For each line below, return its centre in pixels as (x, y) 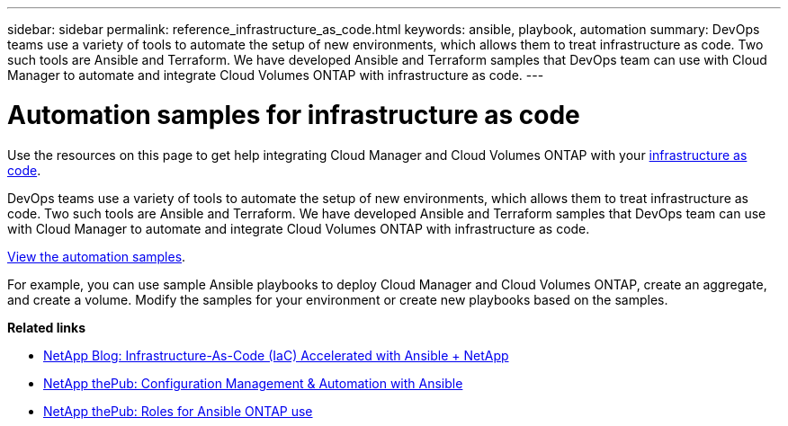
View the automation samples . (97, 256)
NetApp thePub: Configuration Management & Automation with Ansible (253, 383)
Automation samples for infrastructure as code (294, 115)
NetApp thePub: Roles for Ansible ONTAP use (178, 411)
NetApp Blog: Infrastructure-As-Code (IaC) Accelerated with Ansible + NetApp (276, 355)
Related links (47, 327)
